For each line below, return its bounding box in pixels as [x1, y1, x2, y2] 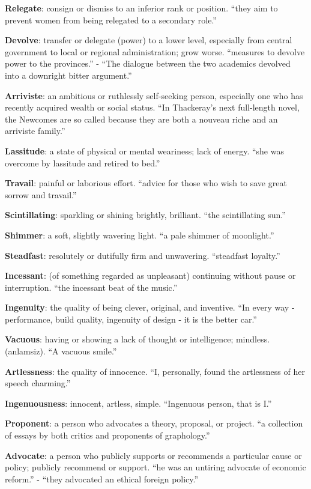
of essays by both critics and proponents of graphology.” [5, 429, 210, 442]
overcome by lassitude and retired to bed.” [5, 156, 160, 169]
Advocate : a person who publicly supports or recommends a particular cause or [5, 449, 302, 461]
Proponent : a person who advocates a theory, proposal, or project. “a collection [5, 417, 303, 430]
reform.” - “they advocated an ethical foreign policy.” [5, 472, 199, 485]
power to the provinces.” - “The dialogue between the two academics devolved [5, 57, 291, 70]
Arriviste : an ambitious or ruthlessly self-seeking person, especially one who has [5, 89, 303, 102]
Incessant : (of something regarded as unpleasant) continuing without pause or [5, 269, 296, 282]
